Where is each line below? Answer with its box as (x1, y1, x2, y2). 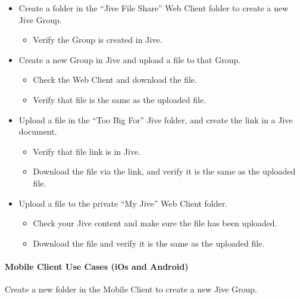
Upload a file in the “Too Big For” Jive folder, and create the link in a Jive (18, 113, 293, 126)
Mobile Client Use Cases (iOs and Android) (5, 260, 189, 272)
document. (18, 125, 57, 138)
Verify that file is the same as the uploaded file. (33, 93, 206, 105)
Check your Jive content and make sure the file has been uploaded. (33, 217, 277, 229)
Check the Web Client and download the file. (33, 73, 197, 86)
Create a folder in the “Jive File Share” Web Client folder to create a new (18, 2, 289, 14)
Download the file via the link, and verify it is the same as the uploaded (33, 165, 296, 177)
